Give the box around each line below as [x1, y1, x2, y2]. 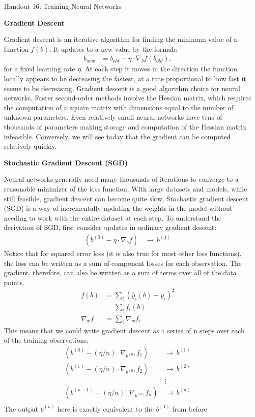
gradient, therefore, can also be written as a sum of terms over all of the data [4, 267, 237, 278]
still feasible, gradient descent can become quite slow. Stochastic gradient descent [4, 193, 249, 203]
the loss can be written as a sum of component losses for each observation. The [4, 257, 242, 268]
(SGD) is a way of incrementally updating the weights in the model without [4, 203, 233, 213]
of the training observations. [4, 335, 89, 345]
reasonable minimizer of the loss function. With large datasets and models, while [4, 183, 247, 193]
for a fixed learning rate [4, 64, 75, 74]
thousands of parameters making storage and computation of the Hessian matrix [4, 121, 247, 131]
